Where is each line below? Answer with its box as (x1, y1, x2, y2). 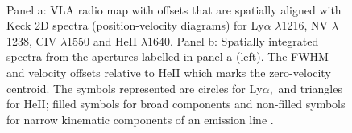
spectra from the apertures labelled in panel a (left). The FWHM (6, 48, 329, 65)
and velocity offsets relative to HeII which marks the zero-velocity (6, 63, 331, 80)
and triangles (278, 79, 342, 96)
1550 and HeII (67, 32, 138, 49)
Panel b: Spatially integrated (176, 32, 319, 49)
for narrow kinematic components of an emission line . (6, 111, 274, 127)
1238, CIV (6, 32, 57, 49)
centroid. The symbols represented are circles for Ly (6, 79, 263, 96)
